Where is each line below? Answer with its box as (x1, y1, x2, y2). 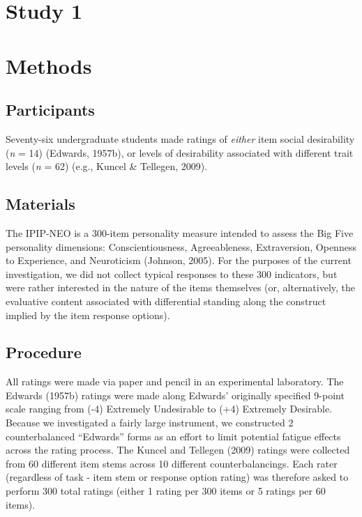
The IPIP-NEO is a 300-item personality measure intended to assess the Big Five (6, 225, 354, 240)
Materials (6, 193, 75, 215)
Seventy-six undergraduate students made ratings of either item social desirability (6, 131, 355, 146)
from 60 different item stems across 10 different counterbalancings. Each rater (6, 456, 338, 470)
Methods (6, 51, 92, 79)
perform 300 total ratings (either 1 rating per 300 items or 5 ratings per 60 (6, 484, 326, 498)
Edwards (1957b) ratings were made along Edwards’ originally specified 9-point (6, 387, 345, 402)
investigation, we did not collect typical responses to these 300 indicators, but (6, 266, 338, 281)
